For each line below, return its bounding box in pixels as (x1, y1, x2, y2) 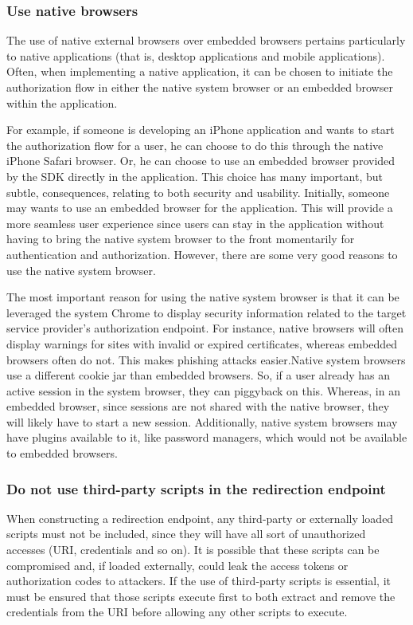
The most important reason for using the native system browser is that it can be (6, 289, 399, 305)
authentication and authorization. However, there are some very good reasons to (6, 246, 398, 262)
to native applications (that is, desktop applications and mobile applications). (6, 47, 385, 64)
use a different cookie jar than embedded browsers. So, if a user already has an (6, 367, 391, 383)
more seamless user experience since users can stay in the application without (6, 214, 384, 231)
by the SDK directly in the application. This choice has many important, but (6, 167, 383, 184)
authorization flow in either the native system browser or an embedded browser (6, 79, 393, 95)
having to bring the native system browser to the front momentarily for (6, 230, 355, 247)
